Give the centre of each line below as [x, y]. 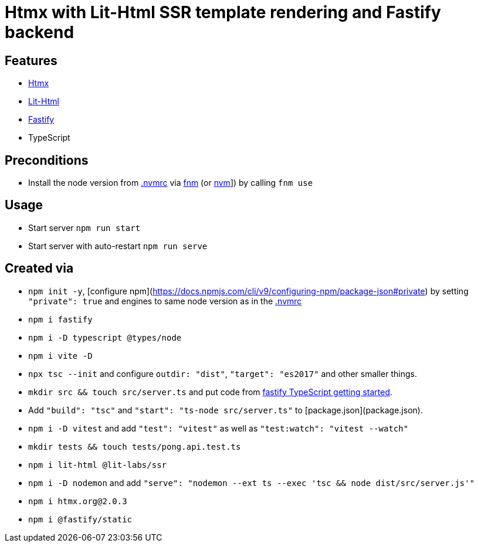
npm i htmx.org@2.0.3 [78, 501]
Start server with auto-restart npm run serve [118, 246]
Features [31, 60]
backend [40, 32]
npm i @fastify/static [80, 519]
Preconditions [47, 160]
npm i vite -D [60, 356]
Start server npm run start [84, 227]
